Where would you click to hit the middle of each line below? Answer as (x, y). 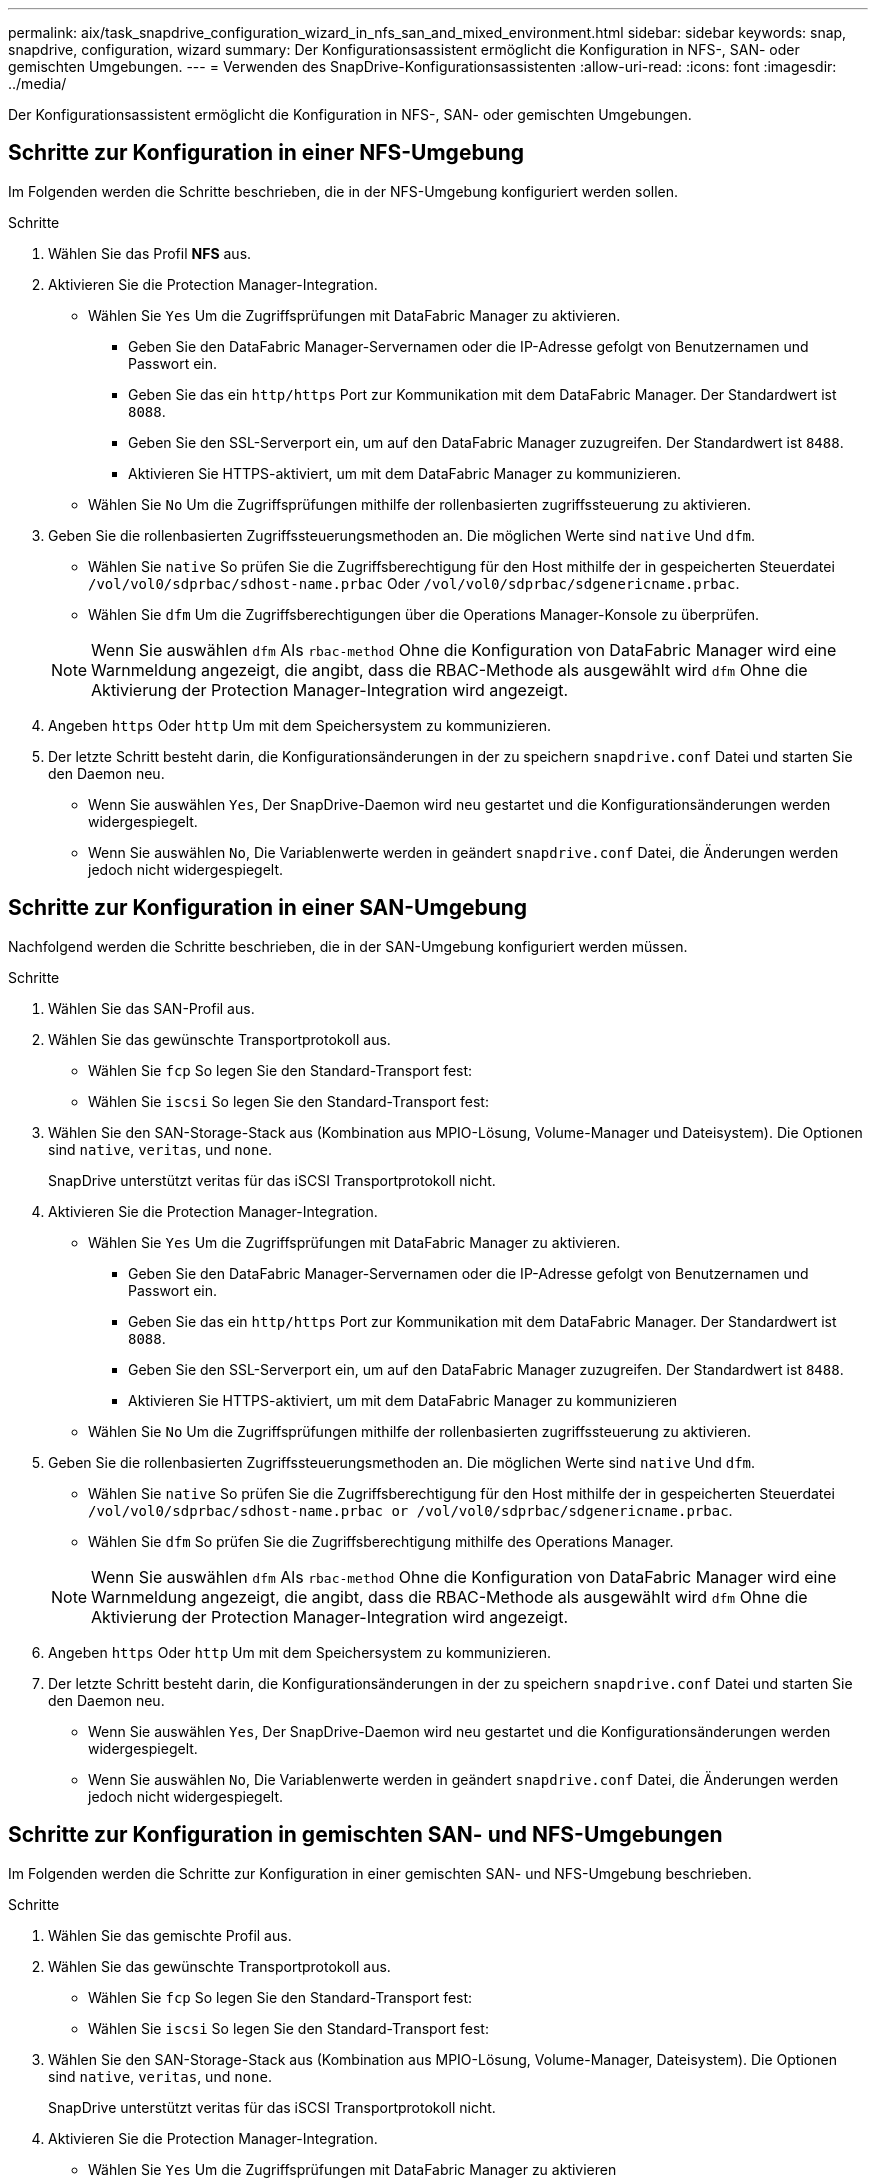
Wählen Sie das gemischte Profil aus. (170, 1935)
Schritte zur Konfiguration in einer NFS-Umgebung (266, 153)
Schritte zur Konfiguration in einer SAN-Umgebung (268, 908)
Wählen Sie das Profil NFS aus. (150, 253)
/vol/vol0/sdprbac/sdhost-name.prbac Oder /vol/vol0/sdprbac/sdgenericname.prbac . (414, 583)
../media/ (37, 83)
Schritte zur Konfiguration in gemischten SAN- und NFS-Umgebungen (365, 1835)
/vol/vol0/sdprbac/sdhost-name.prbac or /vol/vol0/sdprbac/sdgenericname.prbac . (410, 1510)
